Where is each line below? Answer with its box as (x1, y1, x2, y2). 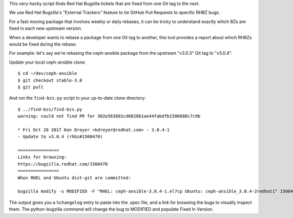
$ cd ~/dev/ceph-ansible (18, 71, 77, 76)
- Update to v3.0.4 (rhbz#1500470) (18, 134, 103, 139)
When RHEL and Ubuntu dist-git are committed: (18, 175, 131, 180)
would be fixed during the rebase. (9, 41, 77, 47)
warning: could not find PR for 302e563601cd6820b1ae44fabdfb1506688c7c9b (18, 113, 201, 119)
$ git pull (18, 84, 44, 90)
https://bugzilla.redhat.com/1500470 (18, 161, 108, 167)
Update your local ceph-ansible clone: (9, 59, 86, 65)
